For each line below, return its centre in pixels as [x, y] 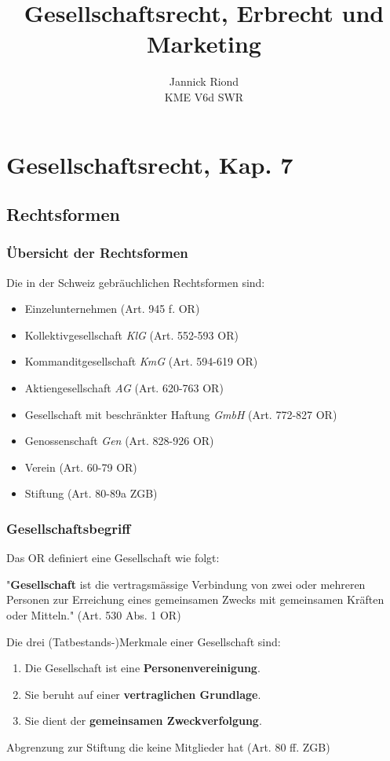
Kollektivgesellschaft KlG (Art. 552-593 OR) [131, 335]
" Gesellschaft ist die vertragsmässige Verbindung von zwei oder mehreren [186, 584]
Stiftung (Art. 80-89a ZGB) [91, 493]
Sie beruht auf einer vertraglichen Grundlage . [143, 694]
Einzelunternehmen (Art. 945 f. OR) [112, 309]
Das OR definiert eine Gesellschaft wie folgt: [113, 558]
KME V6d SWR [204, 96]
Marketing [204, 44]
